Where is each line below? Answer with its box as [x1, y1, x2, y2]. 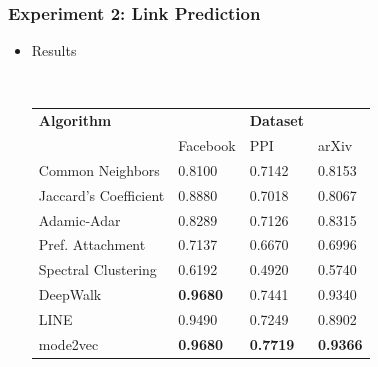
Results [31, 40, 77, 61]
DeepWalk [38, 284, 102, 305]
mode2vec [38, 333, 99, 354]
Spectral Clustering [38, 259, 157, 280]
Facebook [178, 135, 236, 155]
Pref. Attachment [38, 234, 146, 255]
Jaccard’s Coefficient [38, 184, 165, 205]
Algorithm [38, 110, 112, 131]
